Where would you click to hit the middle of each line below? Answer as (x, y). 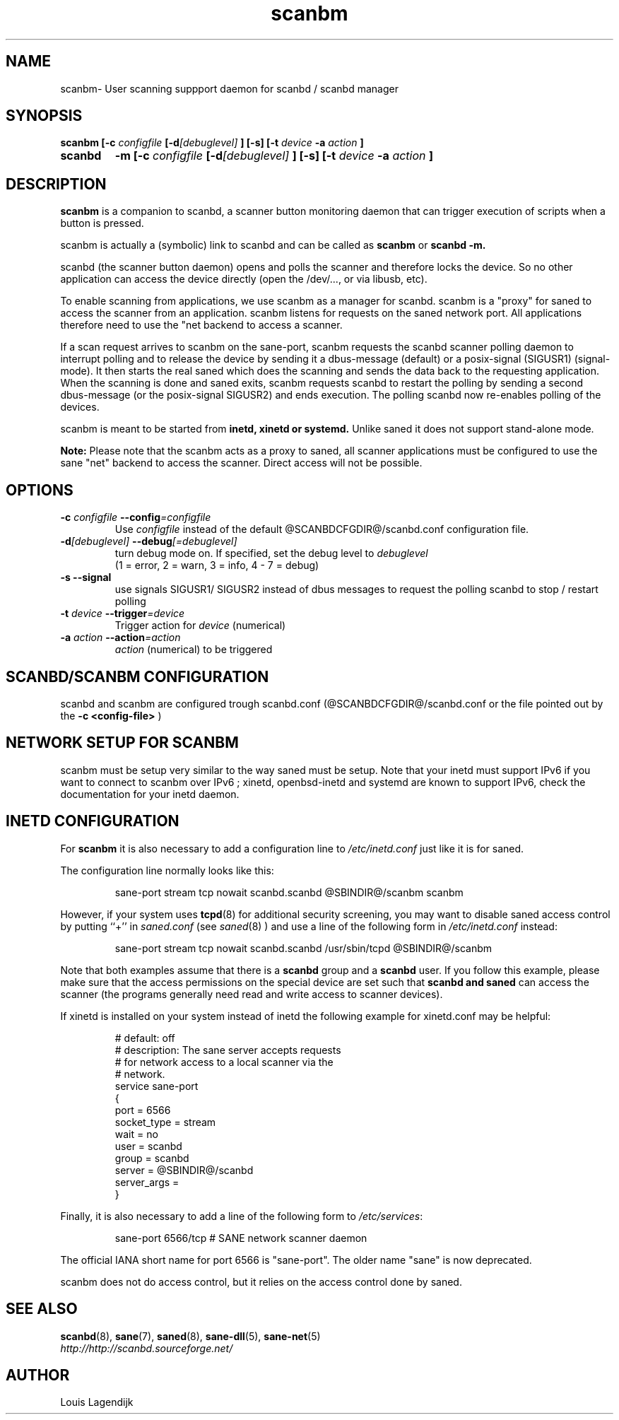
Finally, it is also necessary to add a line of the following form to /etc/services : (242, 1216)
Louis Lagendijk (97, 1402)
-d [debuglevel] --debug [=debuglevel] (149, 541)
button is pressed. (102, 223)
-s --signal (86, 577)
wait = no (136, 1134)
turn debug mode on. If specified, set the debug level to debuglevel (271, 553)
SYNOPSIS (44, 116)
